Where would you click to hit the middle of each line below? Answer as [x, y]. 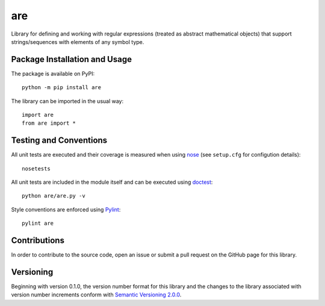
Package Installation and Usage [72, 59]
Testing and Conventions [59, 141]
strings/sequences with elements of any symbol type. [78, 42]
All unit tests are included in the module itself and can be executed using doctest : [112, 182]
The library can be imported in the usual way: [67, 101]
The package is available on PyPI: [53, 73]
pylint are [38, 223]
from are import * [49, 123]
